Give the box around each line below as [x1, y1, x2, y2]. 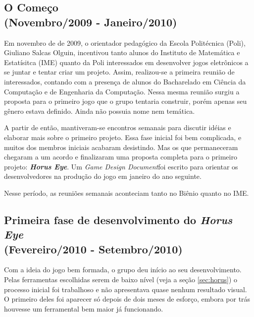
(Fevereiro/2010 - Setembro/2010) [4, 241, 183, 256]
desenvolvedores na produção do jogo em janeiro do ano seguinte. [4, 171, 202, 181]
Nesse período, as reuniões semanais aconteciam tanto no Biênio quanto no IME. [4, 187, 249, 198]
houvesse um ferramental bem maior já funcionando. [4, 303, 163, 314]
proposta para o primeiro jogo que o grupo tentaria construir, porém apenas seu [4, 96, 247, 106]
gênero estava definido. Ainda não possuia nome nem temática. [4, 105, 195, 116]
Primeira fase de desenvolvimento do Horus [4, 212, 233, 227]
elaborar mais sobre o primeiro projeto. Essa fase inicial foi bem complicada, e [4, 132, 242, 142]
